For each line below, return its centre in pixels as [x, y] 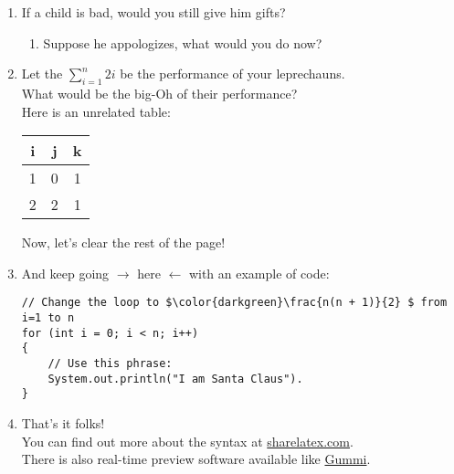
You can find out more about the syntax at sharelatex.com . [187, 441]
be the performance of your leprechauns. [232, 74]
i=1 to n [48, 318]
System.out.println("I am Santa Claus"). [175, 379]
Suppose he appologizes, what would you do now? [183, 42]
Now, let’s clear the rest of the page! [123, 242]
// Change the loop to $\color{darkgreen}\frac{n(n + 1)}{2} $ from [234, 303]
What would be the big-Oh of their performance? [159, 93]
